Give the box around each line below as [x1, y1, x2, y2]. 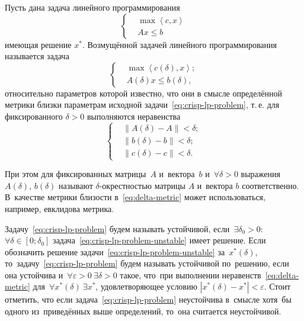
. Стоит [264, 280, 291, 293]
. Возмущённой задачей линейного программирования [82, 38, 277, 50]
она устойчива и [5, 268, 63, 281]
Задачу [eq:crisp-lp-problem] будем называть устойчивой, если [5, 222, 230, 235]
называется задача [5, 50, 69, 62]
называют [59, 179, 93, 191]
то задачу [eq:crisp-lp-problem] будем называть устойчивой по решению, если [5, 257, 289, 269]
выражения [241, 168, 280, 180]
